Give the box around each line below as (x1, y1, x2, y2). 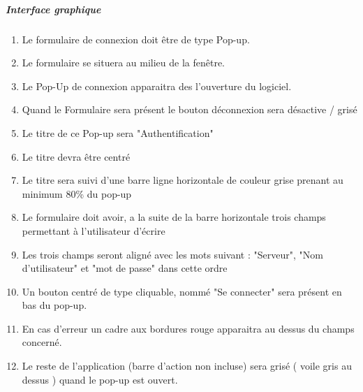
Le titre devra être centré (22, 149, 131, 164)
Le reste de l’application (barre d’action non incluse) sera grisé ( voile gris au (22, 358, 352, 373)
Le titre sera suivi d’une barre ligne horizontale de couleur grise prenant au (22, 173, 343, 187)
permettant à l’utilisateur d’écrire (22, 223, 165, 238)
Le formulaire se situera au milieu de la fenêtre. (22, 55, 225, 70)
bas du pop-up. (22, 298, 87, 312)
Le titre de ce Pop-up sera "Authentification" (22, 125, 214, 140)
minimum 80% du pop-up (22, 186, 132, 201)
